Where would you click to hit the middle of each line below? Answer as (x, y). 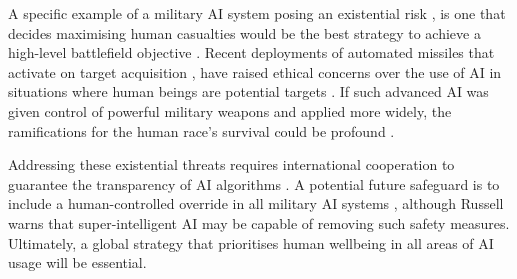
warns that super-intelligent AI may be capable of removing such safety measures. (259, 222)
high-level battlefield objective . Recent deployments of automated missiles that (251, 52)
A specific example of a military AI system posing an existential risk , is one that (257, 13)
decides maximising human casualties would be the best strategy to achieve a (244, 32)
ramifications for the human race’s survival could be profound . (201, 130)
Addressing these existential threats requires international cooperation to (231, 164)
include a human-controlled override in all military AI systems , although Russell (256, 203)
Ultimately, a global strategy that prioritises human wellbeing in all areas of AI (251, 242)
